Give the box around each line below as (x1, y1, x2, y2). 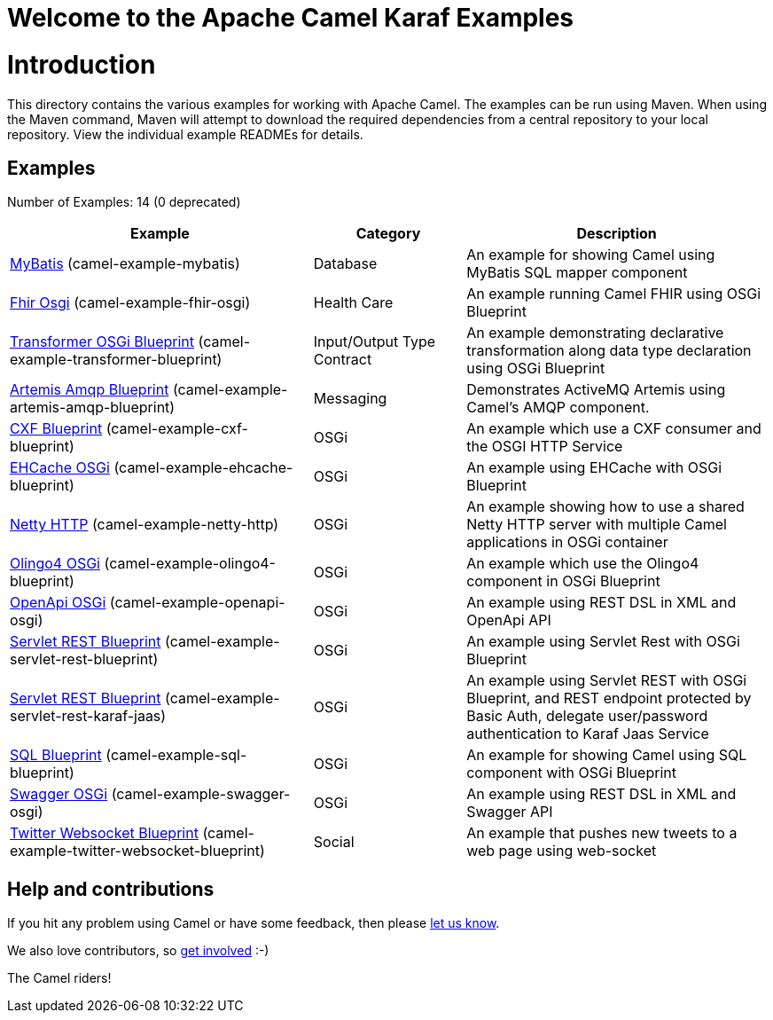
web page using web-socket (466, 842, 657, 860)
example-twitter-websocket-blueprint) (10, 842, 265, 860)
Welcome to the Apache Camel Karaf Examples (7, 3, 574, 33)
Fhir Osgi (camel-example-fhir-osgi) (10, 294, 251, 312)
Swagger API (466, 803, 553, 821)
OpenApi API (466, 611, 551, 630)
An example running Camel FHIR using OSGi (466, 285, 761, 303)
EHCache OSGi (10, 459, 110, 477)
